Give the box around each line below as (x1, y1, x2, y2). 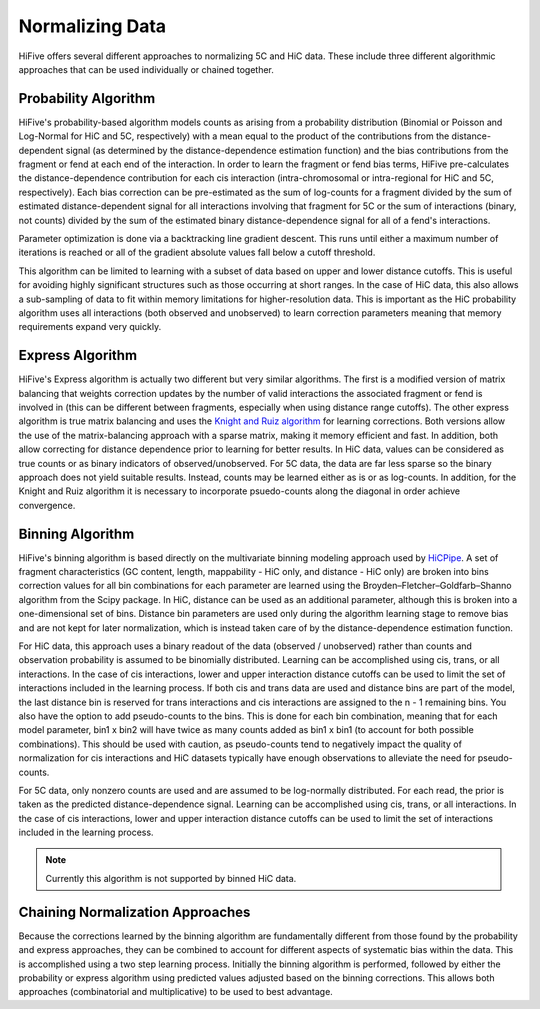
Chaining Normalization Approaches (18, 903, 251, 920)
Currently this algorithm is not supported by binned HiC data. (45, 872, 297, 884)
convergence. (18, 499, 76, 511)
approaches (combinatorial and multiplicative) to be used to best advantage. (18, 986, 334, 998)
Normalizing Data (18, 15, 167, 37)
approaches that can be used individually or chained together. (18, 63, 275, 75)
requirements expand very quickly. (18, 321, 162, 333)
